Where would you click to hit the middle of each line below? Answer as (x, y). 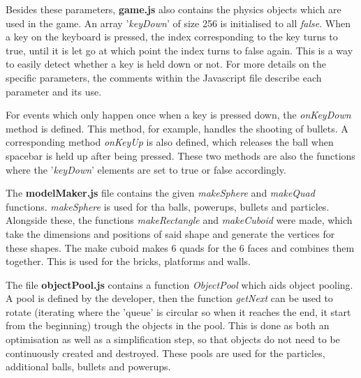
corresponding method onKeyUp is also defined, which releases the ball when (170, 142)
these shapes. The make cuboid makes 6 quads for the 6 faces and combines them (180, 247)
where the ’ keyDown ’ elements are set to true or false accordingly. (146, 169)
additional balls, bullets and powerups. (88, 366)
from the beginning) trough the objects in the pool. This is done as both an (168, 325)
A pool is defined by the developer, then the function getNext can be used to (169, 298)
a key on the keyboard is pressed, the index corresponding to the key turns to (172, 37)
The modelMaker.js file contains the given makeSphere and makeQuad (160, 193)
